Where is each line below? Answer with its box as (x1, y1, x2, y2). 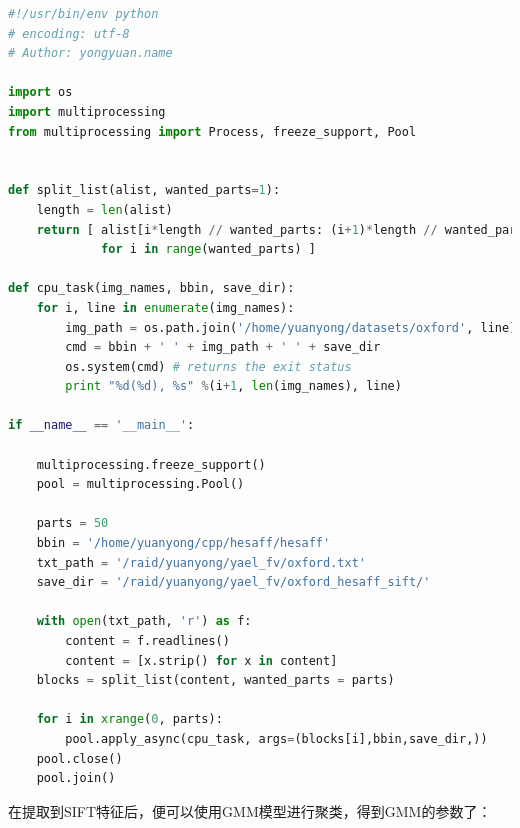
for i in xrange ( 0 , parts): (36, 712, 223, 727)
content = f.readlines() (65, 634, 230, 648)
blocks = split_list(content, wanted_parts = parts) (36, 673, 395, 688)
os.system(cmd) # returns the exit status (65, 359, 352, 374)
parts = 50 (36, 516, 109, 531)
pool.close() (36, 751, 123, 766)
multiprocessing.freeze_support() (36, 457, 266, 472)
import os (8, 85, 73, 100)
